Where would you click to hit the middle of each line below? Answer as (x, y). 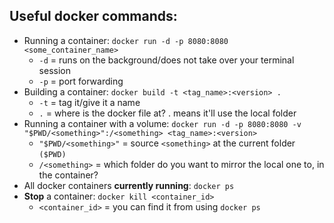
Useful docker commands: (93, 16)
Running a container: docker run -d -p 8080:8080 (126, 40)
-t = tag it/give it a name (89, 102)
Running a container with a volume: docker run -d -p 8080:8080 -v (162, 123)
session (54, 70)
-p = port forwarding (81, 81)
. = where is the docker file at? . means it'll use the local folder (167, 113)
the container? (68, 175)
